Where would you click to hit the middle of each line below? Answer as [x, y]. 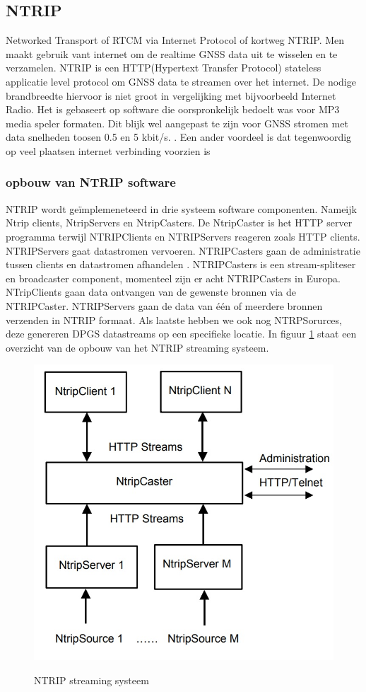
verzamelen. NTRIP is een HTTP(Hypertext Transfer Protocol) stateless [164, 68]
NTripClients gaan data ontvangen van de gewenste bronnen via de [151, 292]
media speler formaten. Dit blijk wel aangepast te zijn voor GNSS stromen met [177, 123]
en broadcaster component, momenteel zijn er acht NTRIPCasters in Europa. [173, 278]
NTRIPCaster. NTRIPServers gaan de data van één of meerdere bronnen [164, 305]
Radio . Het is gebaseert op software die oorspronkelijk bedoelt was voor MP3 [173, 109]
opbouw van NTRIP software [91, 182]
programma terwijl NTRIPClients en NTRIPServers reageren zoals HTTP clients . [183, 236]
